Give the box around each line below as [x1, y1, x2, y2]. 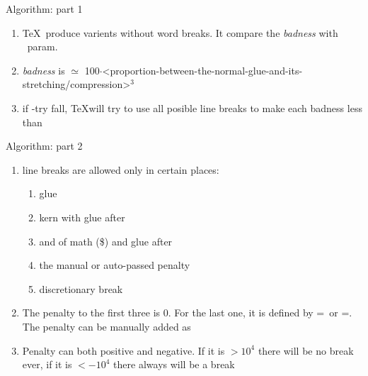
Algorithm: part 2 [6, 138, 83, 153]
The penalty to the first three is [22, 305, 161, 320]
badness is [22, 62, 65, 77]
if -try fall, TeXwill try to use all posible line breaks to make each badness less [22, 100, 362, 115]
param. [27, 39, 58, 54]
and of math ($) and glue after [39, 233, 173, 248]
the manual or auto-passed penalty [39, 258, 190, 272]
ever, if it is [22, 357, 72, 372]
